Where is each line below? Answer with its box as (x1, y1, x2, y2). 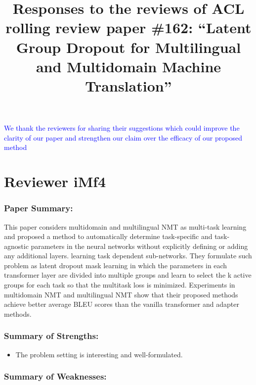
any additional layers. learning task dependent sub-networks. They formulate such (4, 250, 252, 261)
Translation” (85, 75, 172, 96)
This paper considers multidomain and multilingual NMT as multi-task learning (4, 221, 247, 232)
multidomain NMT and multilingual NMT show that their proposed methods (4, 289, 238, 299)
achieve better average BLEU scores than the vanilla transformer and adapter (4, 299, 239, 309)
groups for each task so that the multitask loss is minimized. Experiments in (4, 280, 235, 290)
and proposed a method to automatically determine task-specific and (4, 231, 213, 241)
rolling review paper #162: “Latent (5, 17, 252, 38)
